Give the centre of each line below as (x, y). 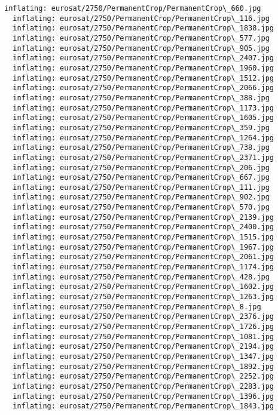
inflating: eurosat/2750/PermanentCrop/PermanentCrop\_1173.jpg (143, 108)
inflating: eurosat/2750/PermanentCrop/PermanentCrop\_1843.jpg (143, 406)
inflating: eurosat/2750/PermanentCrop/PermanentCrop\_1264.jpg (143, 138)
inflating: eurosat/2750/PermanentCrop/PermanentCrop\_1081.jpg (143, 336)
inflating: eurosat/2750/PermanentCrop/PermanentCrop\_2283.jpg (143, 386)
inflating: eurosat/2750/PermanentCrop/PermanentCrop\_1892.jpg (143, 366)
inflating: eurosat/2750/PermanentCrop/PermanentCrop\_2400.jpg (143, 227)
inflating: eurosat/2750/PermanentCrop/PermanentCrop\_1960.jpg (143, 68)
